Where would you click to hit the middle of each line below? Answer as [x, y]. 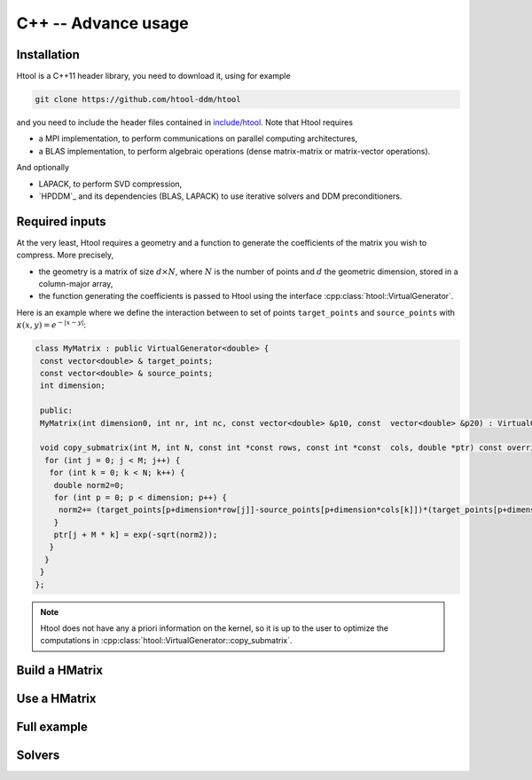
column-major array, [76, 284]
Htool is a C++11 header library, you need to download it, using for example [154, 76]
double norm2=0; [89, 485]
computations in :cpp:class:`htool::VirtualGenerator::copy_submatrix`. [166, 641]
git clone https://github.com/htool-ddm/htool [138, 99]
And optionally [43, 168]
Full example [52, 727]
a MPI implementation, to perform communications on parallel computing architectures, [198, 138]
